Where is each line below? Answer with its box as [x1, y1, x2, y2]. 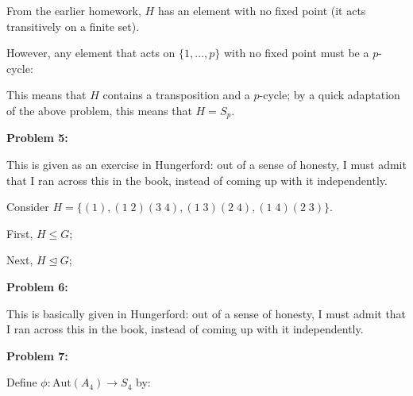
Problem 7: [6, 347, 68, 363]
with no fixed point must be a [223, 44, 369, 61]
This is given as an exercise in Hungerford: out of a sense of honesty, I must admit [6, 156, 407, 173]
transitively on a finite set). [6, 17, 140, 34]
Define [6, 374, 37, 390]
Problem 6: [6, 278, 68, 294]
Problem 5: [6, 129, 68, 146]
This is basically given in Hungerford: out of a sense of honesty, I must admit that [6, 305, 407, 321]
